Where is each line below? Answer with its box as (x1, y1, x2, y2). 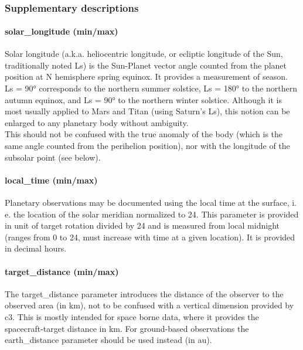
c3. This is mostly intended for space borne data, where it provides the (5, 310, 259, 322)
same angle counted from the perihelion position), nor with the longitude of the (5, 139, 290, 151)
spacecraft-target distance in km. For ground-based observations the (5, 322, 249, 334)
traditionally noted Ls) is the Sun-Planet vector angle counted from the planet (5, 59, 287, 71)
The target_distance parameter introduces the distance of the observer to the (5, 287, 284, 300)
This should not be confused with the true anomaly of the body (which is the (5, 128, 283, 140)
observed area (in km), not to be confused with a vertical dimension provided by (5, 299, 294, 311)
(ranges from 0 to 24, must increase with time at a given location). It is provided (5, 230, 295, 243)
